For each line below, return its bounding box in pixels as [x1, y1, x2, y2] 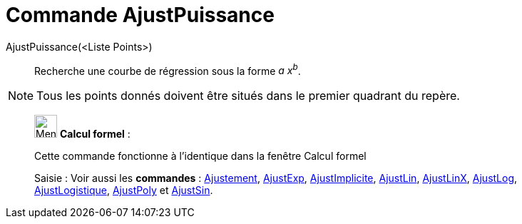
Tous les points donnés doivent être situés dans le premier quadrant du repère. [36, 88, 460, 103]
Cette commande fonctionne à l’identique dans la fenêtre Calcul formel [34, 150, 367, 163]
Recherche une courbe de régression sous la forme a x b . [34, 62, 301, 77]
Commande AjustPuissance [6, 3, 275, 27]
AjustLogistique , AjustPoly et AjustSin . [34, 184, 213, 197]
